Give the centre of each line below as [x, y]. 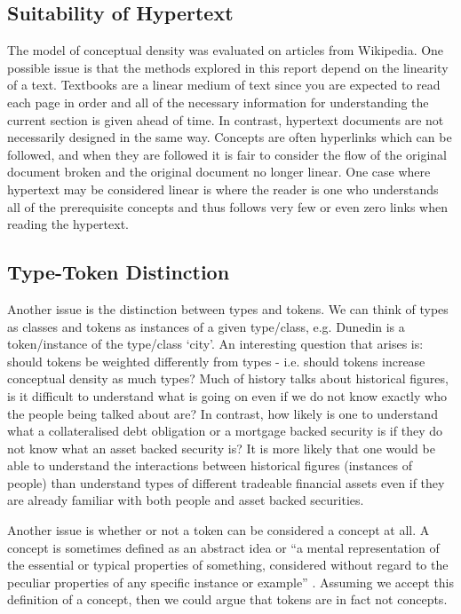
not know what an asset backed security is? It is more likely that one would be [221, 448]
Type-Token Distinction [119, 272]
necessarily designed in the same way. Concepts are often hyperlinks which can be [230, 137]
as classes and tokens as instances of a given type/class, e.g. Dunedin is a [206, 326]
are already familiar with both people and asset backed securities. [186, 500]
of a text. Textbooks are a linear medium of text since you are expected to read [224, 85]
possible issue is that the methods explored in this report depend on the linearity [228, 67]
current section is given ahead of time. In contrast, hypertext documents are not [226, 119]
